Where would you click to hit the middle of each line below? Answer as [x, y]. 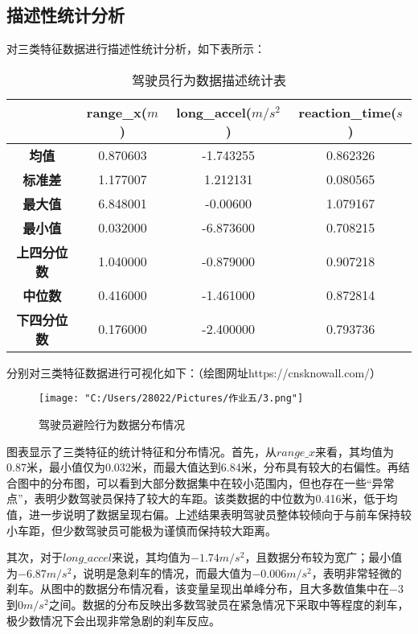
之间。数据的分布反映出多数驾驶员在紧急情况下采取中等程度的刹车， [229, 604]
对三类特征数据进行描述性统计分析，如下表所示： [136, 49]
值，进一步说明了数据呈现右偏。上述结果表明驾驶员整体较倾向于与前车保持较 [209, 515]
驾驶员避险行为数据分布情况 [112, 424]
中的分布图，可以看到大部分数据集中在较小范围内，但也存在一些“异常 [211, 482]
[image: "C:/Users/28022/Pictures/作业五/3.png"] [171, 399]
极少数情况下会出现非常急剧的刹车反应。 [113, 620]
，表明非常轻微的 [357, 572]
